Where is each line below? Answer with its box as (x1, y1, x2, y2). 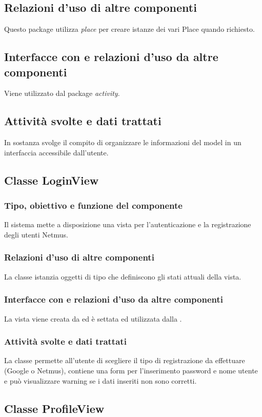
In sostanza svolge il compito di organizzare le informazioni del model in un (4, 137, 241, 148)
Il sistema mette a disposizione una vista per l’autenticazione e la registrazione (4, 219, 251, 230)
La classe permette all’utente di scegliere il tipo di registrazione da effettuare (4, 355, 245, 366)
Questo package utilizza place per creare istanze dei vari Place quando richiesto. (4, 24, 255, 34)
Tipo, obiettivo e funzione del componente (4, 199, 183, 212)
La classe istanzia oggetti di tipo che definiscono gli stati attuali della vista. (4, 271, 241, 282)
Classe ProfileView (4, 400, 105, 416)
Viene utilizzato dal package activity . (4, 88, 120, 98)
